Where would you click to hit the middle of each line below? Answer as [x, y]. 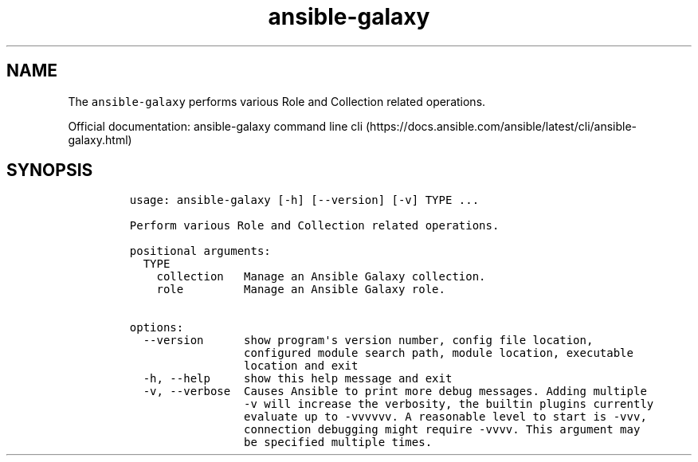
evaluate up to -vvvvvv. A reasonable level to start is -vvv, [445, 417]
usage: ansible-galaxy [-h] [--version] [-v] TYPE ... [304, 200]
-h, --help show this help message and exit [298, 379]
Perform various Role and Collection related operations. [314, 226]
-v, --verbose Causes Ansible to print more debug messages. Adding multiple [395, 392]
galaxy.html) [100, 139]
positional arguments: [200, 251]
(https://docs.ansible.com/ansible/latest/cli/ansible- [501, 126]
